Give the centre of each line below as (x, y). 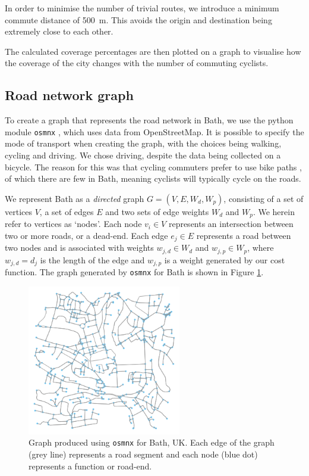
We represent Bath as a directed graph (75, 198)
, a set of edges (67, 211)
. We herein (274, 211)
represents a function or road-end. (90, 466)
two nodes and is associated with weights (79, 248)
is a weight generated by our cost (225, 259)
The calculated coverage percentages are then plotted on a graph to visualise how (153, 51)
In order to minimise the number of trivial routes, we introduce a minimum (142, 8)
